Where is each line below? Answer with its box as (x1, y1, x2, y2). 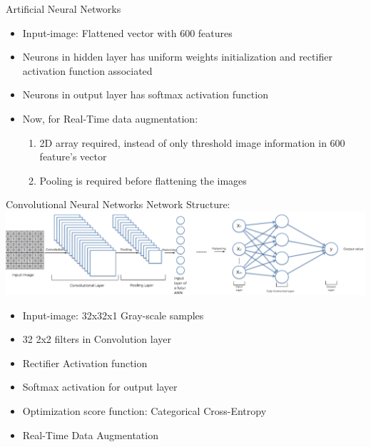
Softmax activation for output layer (22, 379, 178, 394)
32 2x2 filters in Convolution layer (22, 332, 172, 346)
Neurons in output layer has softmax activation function (22, 87, 268, 102)
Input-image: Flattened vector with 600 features (22, 25, 233, 40)
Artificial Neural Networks (6, 1, 121, 16)
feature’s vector (39, 149, 107, 164)
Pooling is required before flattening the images (39, 173, 247, 187)
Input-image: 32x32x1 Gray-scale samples (22, 307, 204, 322)
